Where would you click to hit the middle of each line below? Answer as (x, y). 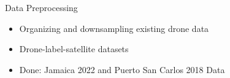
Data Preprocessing (41, 7)
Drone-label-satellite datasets (74, 49)
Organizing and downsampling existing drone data (114, 28)
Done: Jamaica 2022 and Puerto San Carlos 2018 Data (122, 69)
